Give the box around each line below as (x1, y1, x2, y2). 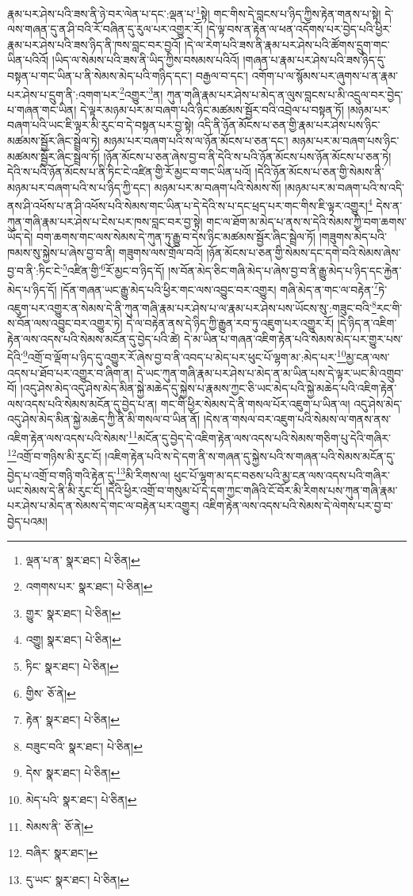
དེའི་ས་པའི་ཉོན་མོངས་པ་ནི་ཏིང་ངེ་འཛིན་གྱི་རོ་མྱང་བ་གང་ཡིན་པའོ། (7, 163, 251, 180)
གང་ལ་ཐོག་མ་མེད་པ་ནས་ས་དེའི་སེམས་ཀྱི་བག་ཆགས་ (206, 213, 407, 229)
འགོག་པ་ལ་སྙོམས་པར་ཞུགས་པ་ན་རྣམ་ (251, 67, 399, 84)
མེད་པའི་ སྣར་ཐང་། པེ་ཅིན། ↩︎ (25, 791, 137, 807)
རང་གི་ (376, 299, 403, 316)
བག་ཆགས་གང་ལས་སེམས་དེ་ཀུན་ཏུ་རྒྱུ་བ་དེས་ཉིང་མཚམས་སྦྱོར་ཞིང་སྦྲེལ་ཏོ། (36, 228, 315, 245)
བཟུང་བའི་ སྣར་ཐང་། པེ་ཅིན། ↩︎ (25, 737, 143, 754)
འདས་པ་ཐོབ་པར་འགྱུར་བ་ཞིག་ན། (7, 364, 133, 381)
